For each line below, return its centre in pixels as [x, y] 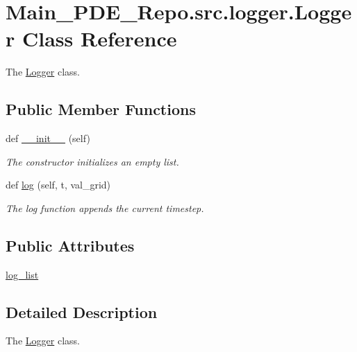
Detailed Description [82, 311]
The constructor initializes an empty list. [92, 161]
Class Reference [99, 38]
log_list [22, 274]
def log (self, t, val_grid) [58, 185]
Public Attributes [70, 245]
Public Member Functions [101, 109]
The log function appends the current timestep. [105, 208]
